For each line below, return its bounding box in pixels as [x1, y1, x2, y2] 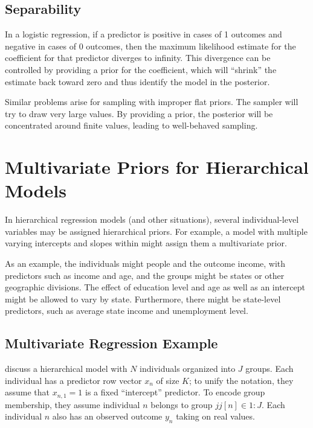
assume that [5, 386, 50, 398]
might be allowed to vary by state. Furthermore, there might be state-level [5, 292, 281, 305]
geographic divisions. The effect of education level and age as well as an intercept [5, 281, 305, 293]
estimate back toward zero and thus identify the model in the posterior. [5, 75, 270, 88]
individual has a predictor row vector [5, 374, 142, 386]
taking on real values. [176, 410, 255, 423]
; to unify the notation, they [189, 374, 294, 386]
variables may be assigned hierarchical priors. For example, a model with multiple [5, 225, 308, 237]
